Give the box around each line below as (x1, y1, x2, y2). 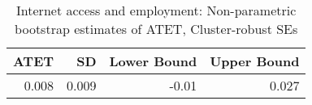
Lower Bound (109, 52, 197, 70)
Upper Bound (210, 52, 300, 70)
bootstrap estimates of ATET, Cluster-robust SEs (15, 19, 298, 38)
